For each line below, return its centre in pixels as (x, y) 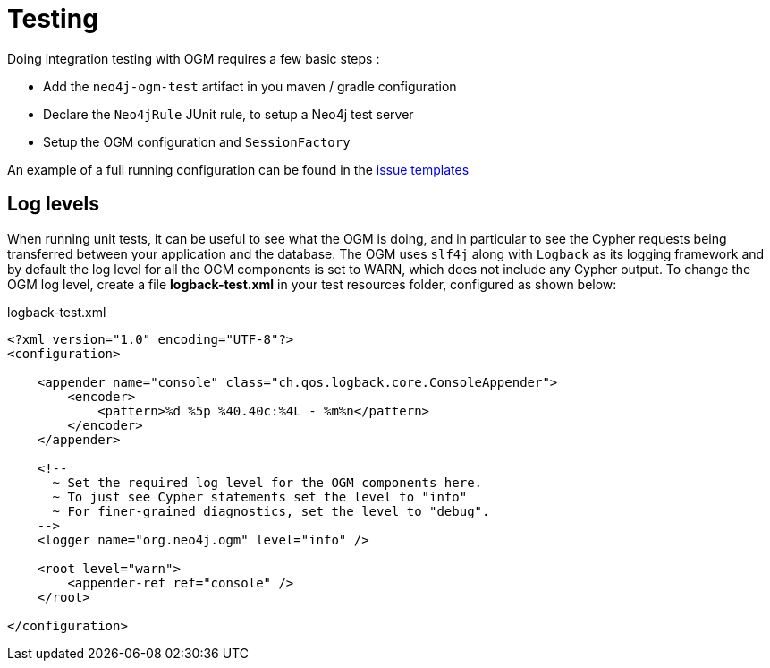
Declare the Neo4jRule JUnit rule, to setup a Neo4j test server (228, 114)
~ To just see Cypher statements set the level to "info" (260, 497)
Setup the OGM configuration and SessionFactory (197, 141)
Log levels (53, 204)
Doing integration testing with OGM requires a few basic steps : (194, 58)
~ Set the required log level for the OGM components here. (267, 482)
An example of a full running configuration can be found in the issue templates (238, 169)
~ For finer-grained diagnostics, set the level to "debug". (271, 511)
